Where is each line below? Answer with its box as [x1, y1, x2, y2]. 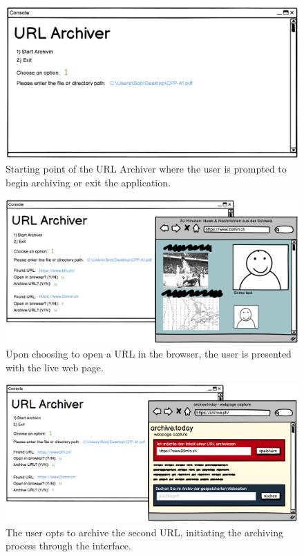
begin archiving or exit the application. [6, 175, 171, 189]
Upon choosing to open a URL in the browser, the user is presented [6, 346, 292, 361]
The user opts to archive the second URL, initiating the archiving [6, 525, 284, 539]
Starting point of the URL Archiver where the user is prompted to [6, 161, 287, 175]
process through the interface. [6, 538, 131, 553]
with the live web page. [6, 360, 104, 374]
